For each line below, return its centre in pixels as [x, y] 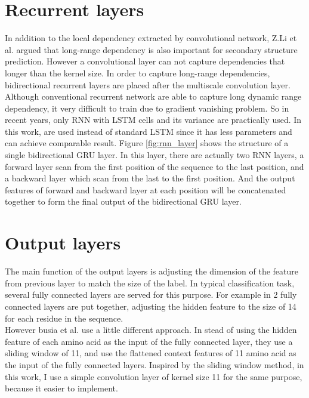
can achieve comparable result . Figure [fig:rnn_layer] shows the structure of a [147, 143]
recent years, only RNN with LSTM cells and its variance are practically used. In [153, 120]
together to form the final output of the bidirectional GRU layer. [123, 201]
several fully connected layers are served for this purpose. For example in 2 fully [151, 294]
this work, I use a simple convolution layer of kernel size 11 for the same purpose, [154, 376]
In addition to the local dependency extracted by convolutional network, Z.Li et [151, 38]
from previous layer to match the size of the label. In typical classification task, [150, 283]
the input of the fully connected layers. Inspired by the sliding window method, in [154, 364]
